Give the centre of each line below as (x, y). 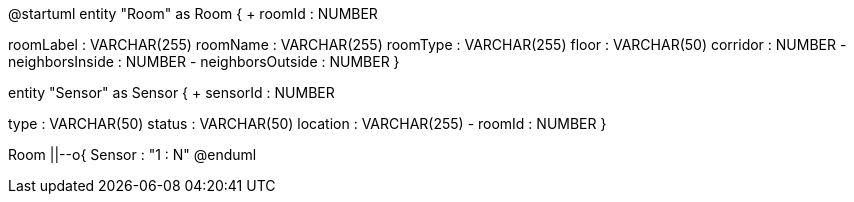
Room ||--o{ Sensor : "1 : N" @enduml (132, 154)
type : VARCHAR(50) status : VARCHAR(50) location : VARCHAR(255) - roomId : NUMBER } (307, 123)
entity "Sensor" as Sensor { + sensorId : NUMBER (171, 92)
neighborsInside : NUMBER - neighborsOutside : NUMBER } (204, 61)
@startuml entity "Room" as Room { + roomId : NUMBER (193, 13)
